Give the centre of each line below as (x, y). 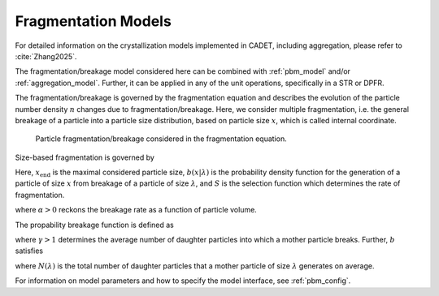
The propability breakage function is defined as (94, 225)
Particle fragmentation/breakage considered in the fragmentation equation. (161, 139)
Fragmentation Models (93, 21)
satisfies (29, 251)
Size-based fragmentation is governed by (85, 157)
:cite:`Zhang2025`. (46, 56)
